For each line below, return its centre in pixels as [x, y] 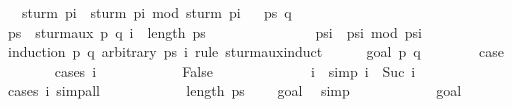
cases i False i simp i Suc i [235, 70]
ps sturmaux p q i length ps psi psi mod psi [214, 31]
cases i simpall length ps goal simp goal [234, 90]
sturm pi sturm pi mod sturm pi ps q [156, 12]
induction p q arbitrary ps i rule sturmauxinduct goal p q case [255, 51]
